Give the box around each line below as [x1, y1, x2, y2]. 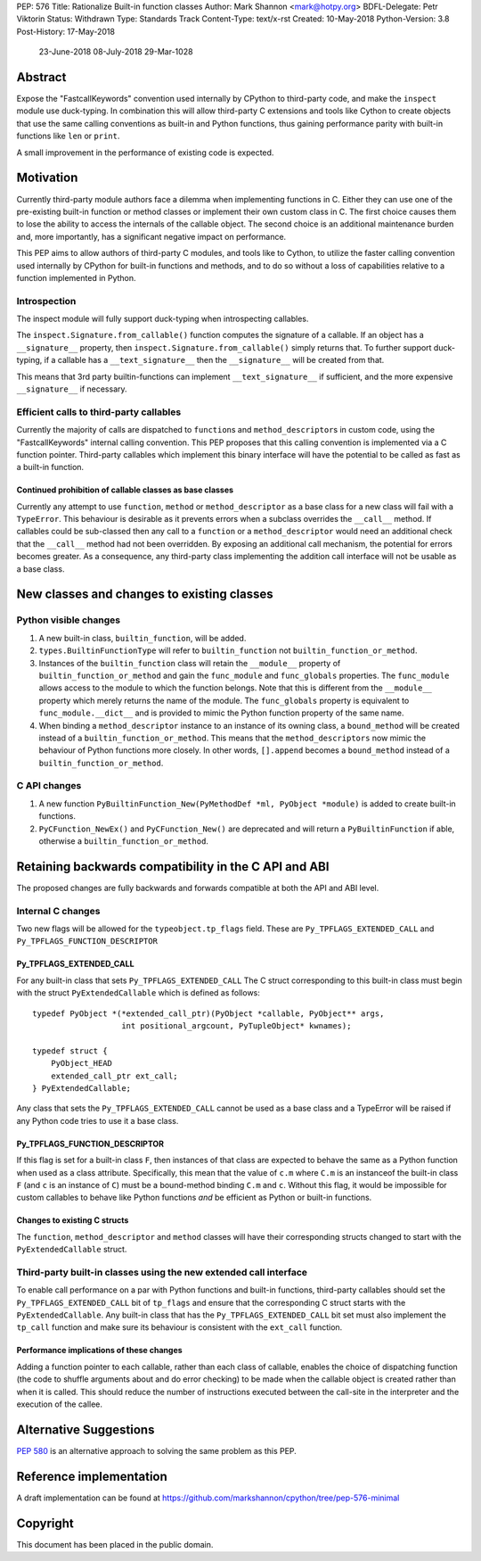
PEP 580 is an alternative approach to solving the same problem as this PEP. [16, 1445, 298, 1456]
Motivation [16, 170, 78, 186]
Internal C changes [16, 904, 101, 917]
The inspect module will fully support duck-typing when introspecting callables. [16, 313, 309, 325]
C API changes [16, 780, 82, 792]
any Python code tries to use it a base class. [16, 1115, 179, 1126]
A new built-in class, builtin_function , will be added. [38, 632, 247, 643]
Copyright [16, 1516, 75, 1531]
